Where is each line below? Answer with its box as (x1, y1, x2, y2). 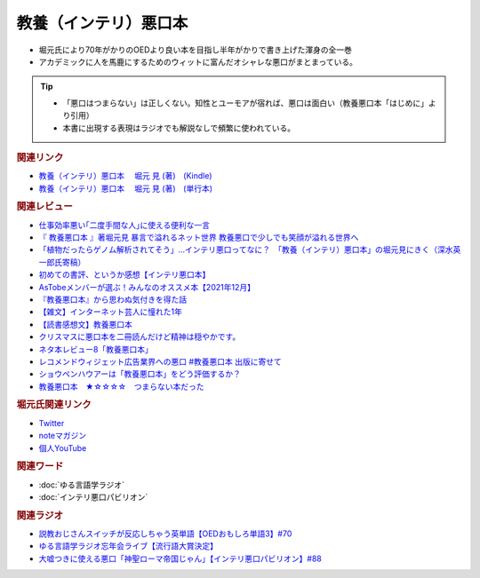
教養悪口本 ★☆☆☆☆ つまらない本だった (38, 381, 204, 392)
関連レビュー (16, 201, 73, 213)
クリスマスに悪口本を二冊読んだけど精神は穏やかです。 (38, 331, 241, 342)
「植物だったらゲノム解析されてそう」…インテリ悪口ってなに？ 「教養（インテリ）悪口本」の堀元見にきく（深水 (38, 244, 453, 255)
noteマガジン (38, 431, 87, 441)
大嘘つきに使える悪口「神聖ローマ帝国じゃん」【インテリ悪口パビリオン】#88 (38, 553, 322, 564)
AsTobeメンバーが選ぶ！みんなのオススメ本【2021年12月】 (38, 281, 255, 292)
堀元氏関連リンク (16, 399, 92, 411)
